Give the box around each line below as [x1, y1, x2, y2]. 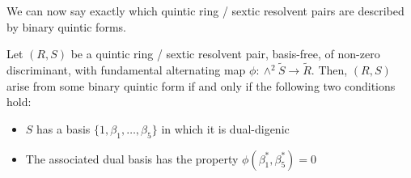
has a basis [36, 120, 91, 137]
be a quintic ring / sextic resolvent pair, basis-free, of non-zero [70, 45, 380, 62]
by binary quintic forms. [6, 18, 126, 35]
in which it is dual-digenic [161, 120, 290, 137]
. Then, [311, 61, 348, 78]
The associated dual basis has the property [25, 150, 239, 167]
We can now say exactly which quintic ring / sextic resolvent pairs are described [6, 2, 405, 19]
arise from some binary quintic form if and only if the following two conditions [6, 77, 396, 94]
